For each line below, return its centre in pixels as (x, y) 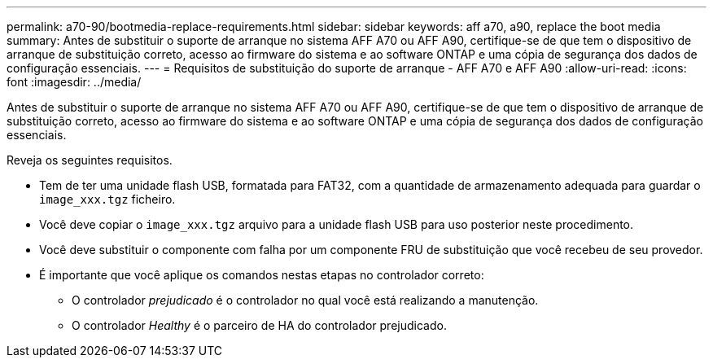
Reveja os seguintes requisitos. (90, 160)
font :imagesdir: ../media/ (74, 82)
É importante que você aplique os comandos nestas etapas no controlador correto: (262, 275)
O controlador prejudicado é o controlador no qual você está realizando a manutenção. (305, 300)
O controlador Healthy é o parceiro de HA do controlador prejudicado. (259, 325)
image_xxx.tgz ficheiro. (107, 199)
